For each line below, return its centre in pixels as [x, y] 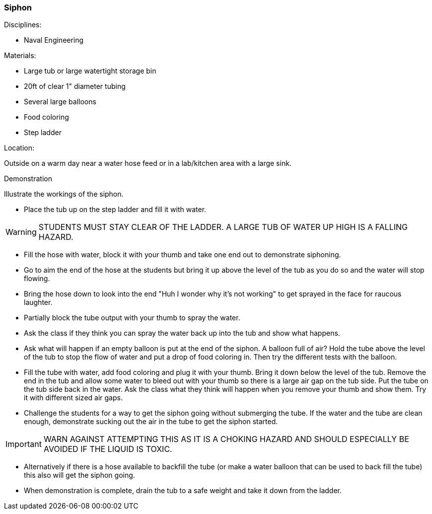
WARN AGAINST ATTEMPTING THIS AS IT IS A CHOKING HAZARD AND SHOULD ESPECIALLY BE [226, 439]
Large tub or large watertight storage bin [90, 71]
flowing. [37, 279]
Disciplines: [23, 25]
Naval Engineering [54, 40]
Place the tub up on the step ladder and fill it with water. [115, 210]
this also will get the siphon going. [79, 475]
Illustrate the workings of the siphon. [64, 194]
